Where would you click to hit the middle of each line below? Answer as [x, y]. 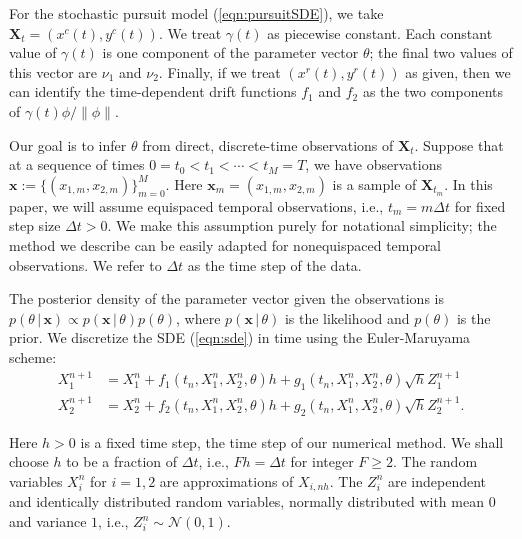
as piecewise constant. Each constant [380, 32]
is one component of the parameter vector [230, 52]
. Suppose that [459, 144]
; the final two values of [441, 52]
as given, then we [458, 71]
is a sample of [374, 183]
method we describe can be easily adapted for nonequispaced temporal [225, 244]
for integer [322, 461]
